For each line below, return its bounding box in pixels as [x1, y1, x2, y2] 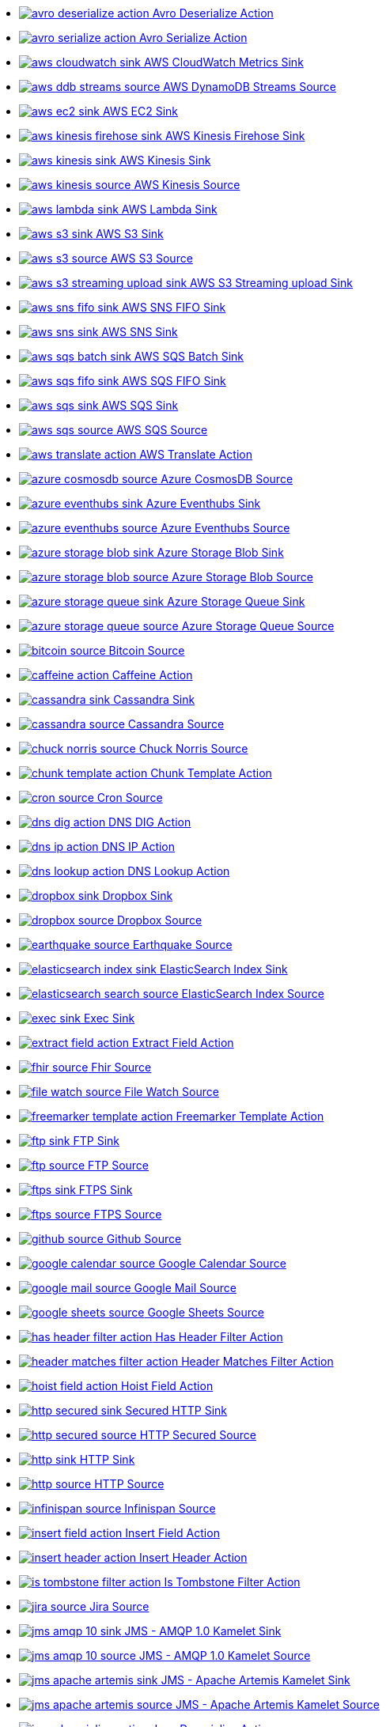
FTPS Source [93, 1207, 162, 1221]
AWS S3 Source [110, 251, 193, 265]
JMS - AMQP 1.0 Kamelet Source [138, 1649, 311, 1662]
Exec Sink [83, 1011, 135, 1025]
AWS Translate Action [139, 448, 252, 461]
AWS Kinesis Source [134, 178, 240, 191]
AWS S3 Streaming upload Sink [190, 276, 353, 289]
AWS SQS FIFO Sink [122, 374, 226, 387]
